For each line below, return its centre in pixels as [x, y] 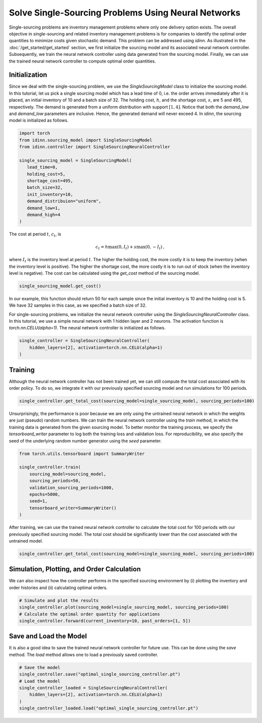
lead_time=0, [42, 167]
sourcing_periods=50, [55, 481]
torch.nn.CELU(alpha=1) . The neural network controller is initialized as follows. [87, 328]
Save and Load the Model [48, 636]
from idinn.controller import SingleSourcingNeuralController [95, 147]
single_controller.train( [50, 467]
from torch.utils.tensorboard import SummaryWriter [82, 453]
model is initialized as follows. [39, 120]
